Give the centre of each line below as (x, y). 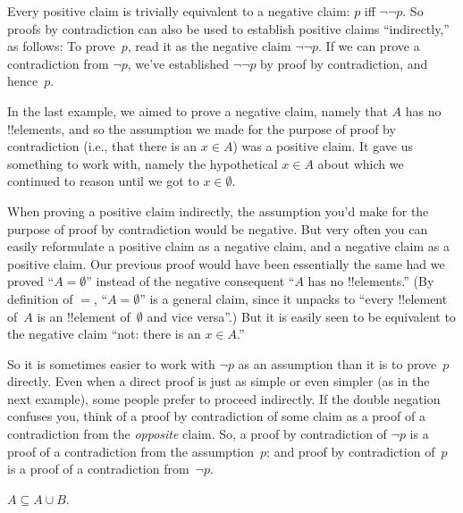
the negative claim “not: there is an (104, 334)
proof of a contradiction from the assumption (131, 451)
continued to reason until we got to (103, 181)
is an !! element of (84, 316)
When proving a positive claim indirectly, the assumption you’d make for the (218, 210)
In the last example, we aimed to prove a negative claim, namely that (198, 110)
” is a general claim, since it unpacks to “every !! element (294, 298)
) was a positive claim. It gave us (323, 146)
